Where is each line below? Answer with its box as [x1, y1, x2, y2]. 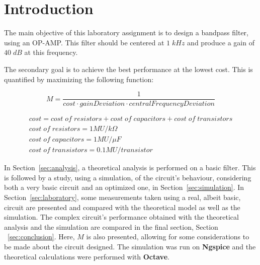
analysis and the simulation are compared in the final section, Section [4, 221, 218, 232]
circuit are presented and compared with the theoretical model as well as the [4, 202, 240, 212]
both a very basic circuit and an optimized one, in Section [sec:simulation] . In [4, 182, 244, 192]
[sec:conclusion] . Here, [8, 231, 75, 242]
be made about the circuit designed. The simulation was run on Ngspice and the [4, 241, 256, 252]
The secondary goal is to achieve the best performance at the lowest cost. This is [4, 63, 253, 74]
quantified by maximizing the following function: [4, 74, 154, 84]
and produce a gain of [187, 37, 254, 47]
